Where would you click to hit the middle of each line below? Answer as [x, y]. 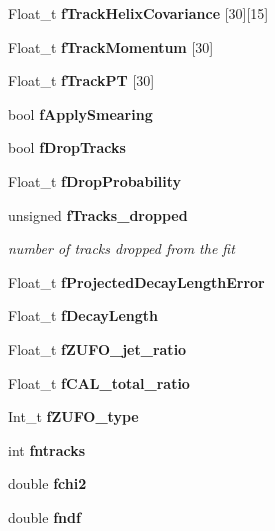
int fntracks [47, 449]
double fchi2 [47, 483]
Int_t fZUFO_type [73, 416]
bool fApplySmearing [80, 113]
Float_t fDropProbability [95, 180]
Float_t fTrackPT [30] [81, 80]
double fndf [44, 516]
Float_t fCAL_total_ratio [99, 382]
